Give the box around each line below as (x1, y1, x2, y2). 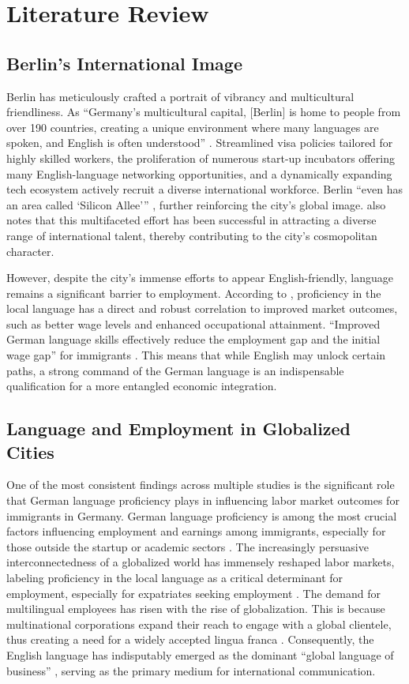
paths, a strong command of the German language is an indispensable (6, 362, 344, 378)
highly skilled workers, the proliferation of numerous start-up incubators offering (6, 149, 395, 166)
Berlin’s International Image (6, 51, 242, 75)
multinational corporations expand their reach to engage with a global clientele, (6, 615, 392, 632)
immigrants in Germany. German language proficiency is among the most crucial (6, 507, 397, 524)
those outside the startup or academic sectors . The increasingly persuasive (6, 538, 369, 554)
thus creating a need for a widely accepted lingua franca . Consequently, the (6, 631, 374, 648)
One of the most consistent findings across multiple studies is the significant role (6, 476, 395, 493)
